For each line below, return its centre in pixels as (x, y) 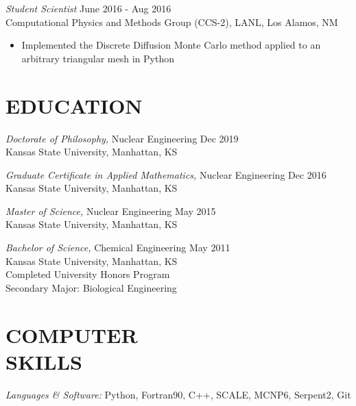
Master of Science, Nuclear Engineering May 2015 (111, 211)
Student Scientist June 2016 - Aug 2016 (88, 8)
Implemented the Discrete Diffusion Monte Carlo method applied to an (171, 45)
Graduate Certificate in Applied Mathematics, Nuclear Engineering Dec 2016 (166, 174)
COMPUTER (72, 334)
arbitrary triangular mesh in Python (98, 58)
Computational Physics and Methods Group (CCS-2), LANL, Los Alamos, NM (172, 22)
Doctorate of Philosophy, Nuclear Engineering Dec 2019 (122, 138)
